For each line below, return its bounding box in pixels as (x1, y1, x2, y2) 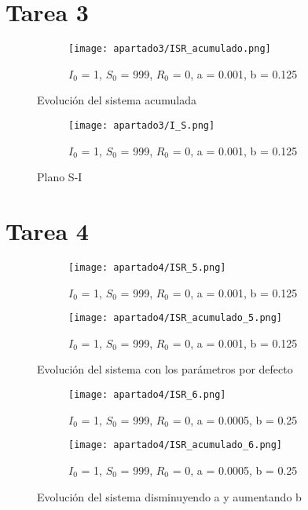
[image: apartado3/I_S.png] (68, 119, 215, 131)
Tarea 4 (5, 215, 89, 246)
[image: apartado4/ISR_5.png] (68, 261, 226, 273)
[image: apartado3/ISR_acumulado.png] (68, 43, 271, 55)
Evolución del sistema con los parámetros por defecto (37, 361, 293, 377)
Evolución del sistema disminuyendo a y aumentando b (37, 488, 302, 505)
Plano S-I (37, 169, 82, 185)
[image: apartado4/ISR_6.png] (68, 389, 226, 401)
